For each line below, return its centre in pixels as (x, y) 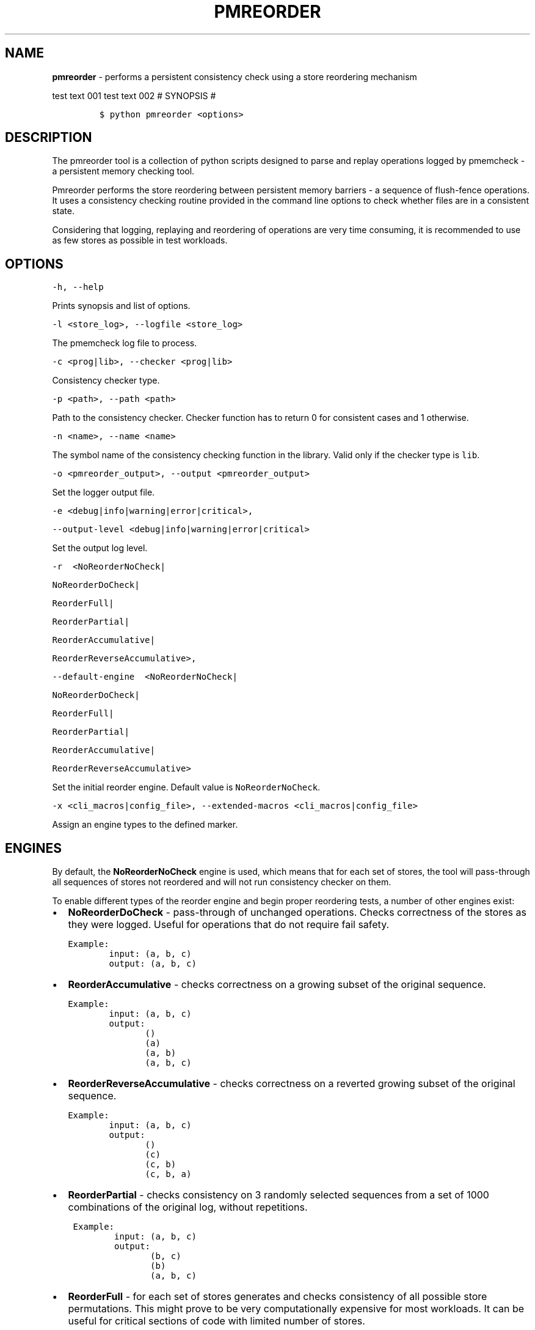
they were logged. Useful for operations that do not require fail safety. (229, 925)
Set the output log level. (100, 548)
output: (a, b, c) (153, 964)
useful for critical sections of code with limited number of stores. (217, 1321)
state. (63, 211)
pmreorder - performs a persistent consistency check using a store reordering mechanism (235, 76)
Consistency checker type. (106, 381)
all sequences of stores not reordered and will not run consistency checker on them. (222, 882)
